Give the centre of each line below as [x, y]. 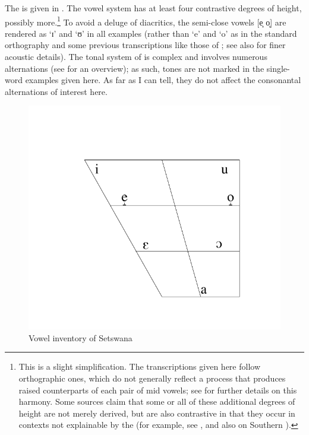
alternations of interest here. [56, 91]
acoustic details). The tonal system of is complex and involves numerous [136, 57]
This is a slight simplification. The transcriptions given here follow [139, 366]
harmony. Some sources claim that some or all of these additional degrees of [157, 401]
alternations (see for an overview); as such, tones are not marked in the [135, 68]
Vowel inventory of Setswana [81, 337]
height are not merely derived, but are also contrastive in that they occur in [157, 413]
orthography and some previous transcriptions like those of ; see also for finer [145, 45]
